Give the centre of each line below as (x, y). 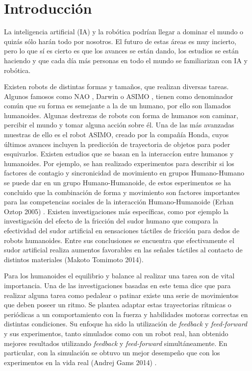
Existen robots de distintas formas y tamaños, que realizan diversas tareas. (116, 87)
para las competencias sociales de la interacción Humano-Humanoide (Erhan (119, 202)
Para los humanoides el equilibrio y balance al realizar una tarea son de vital (119, 276)
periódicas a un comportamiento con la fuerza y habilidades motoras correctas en (126, 314)
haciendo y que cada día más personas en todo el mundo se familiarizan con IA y (126, 60)
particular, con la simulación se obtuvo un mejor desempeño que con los (112, 353)
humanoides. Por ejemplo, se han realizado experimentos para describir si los (119, 163)
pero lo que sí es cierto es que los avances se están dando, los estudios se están (121, 51)
